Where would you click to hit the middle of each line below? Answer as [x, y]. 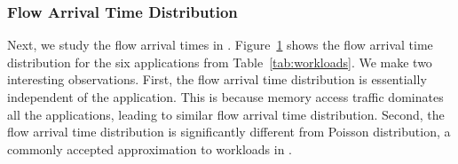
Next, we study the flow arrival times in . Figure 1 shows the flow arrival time [220, 45]
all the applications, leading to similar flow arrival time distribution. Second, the [226, 114]
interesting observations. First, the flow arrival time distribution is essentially [217, 79]
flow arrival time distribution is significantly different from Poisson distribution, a [229, 132]
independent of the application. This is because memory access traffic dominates [225, 97]
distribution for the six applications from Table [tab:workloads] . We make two [220, 62]
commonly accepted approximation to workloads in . [150, 148]
